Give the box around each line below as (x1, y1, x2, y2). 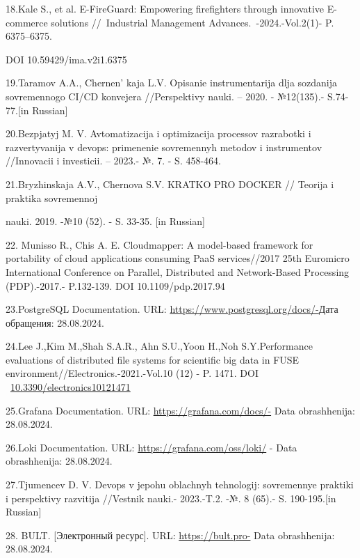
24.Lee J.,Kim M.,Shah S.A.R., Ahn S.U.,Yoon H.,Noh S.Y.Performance (6, 339, 313, 353)
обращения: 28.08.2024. (6, 315, 104, 330)
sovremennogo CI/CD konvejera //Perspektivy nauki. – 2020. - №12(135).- (6, 88, 325, 103)
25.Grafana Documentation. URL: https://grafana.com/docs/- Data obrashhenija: (6, 403, 355, 417)
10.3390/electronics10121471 (10, 380, 131, 394)
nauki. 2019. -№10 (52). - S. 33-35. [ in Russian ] (6, 214, 205, 228)
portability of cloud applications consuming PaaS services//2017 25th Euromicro (6, 251, 350, 265)
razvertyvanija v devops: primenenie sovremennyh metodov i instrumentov (6, 139, 322, 154)
